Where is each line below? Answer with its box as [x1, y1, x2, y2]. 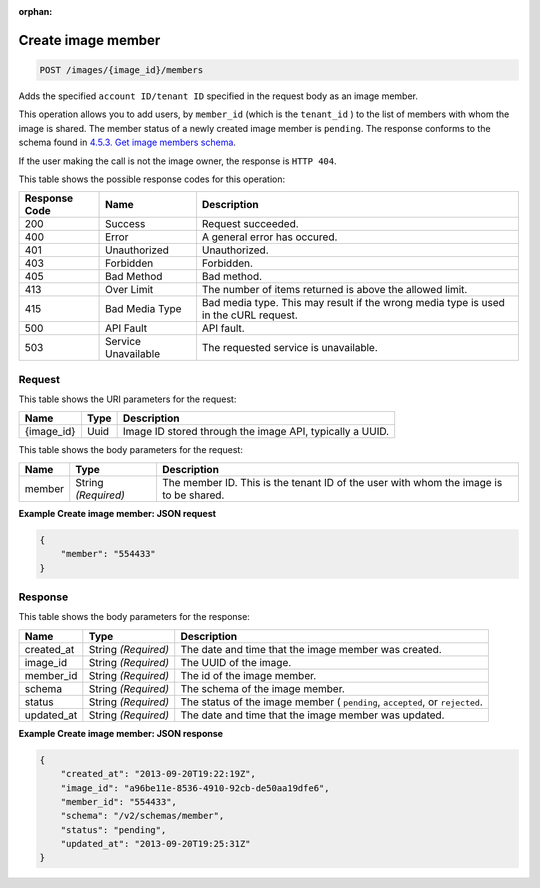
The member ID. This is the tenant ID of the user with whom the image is [161, 475, 503, 489]
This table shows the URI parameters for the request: [18, 393, 237, 405]
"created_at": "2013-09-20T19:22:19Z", [60, 768, 257, 780]
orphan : [18, 6, 53, 17]
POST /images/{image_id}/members [39, 65, 204, 75]
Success [105, 217, 146, 231]
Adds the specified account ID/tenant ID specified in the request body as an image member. [18, 90, 419, 102]
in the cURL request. [201, 308, 299, 322]
